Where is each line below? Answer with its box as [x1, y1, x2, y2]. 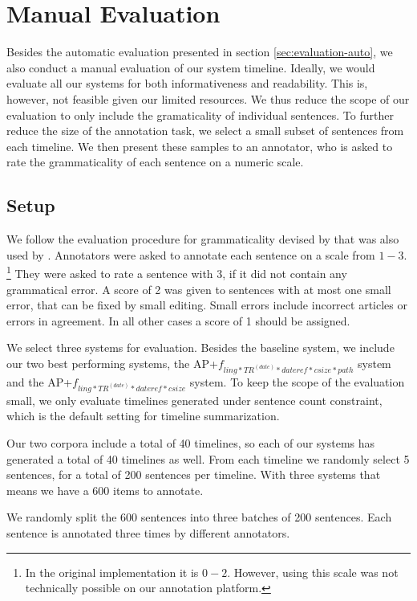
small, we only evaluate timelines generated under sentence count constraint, [6, 391, 383, 408]
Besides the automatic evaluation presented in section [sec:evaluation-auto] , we [6, 43, 393, 60]
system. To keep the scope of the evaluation [189, 373, 405, 390]
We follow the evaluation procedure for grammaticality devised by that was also [6, 231, 399, 247]
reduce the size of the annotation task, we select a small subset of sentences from [6, 122, 404, 139]
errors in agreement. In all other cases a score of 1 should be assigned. [6, 312, 350, 329]
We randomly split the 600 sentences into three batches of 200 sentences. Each [6, 509, 392, 525]
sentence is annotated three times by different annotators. [6, 525, 290, 542]
